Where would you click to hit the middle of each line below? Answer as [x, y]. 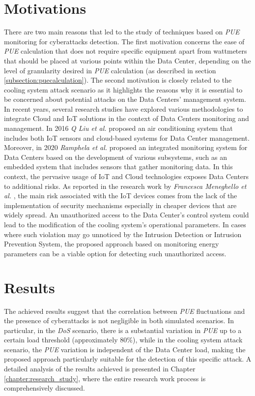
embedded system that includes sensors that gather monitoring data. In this [118, 167]
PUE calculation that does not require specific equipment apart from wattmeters [126, 51]
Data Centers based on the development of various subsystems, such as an [115, 157]
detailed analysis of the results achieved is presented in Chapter [100, 369]
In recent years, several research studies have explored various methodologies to [124, 108]
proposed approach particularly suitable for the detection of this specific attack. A [128, 359]
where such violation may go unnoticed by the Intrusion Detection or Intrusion [123, 234]
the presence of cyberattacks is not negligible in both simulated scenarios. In [119, 320]
